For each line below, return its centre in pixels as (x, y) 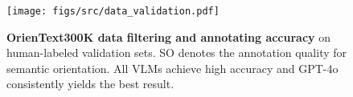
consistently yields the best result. (90, 84)
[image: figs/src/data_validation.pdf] (113, 11)
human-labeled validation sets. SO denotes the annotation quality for (177, 53)
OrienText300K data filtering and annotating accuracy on (169, 36)
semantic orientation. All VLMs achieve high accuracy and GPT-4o (172, 68)
